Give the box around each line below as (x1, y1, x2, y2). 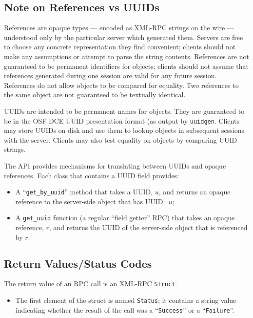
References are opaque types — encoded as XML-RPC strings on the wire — (4, 22, 234, 33)
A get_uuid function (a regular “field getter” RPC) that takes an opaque (15, 212, 235, 223)
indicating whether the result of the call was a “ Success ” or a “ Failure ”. (15, 304, 234, 315)
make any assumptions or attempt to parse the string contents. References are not (4, 51, 249, 61)
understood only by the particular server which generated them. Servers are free (4, 32, 243, 42)
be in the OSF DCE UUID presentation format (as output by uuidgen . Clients (4, 115, 239, 126)
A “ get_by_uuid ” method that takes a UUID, (15, 187, 153, 197)
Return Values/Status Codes (4, 255, 152, 271)
